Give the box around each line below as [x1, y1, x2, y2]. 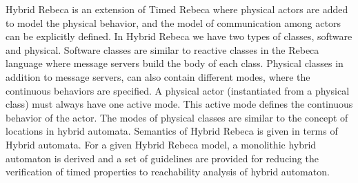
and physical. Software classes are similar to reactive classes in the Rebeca [6, 42, 319, 57]
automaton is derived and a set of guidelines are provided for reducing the [6, 151, 319, 165]
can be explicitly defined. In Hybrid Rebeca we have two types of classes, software [6, 29, 352, 44]
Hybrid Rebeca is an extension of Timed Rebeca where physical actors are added [6, 2, 348, 16]
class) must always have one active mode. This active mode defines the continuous [6, 97, 353, 111]
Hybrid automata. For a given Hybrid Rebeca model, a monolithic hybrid [6, 137, 317, 151]
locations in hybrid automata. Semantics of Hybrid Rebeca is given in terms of [6, 124, 338, 138]
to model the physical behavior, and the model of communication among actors [6, 15, 341, 30]
